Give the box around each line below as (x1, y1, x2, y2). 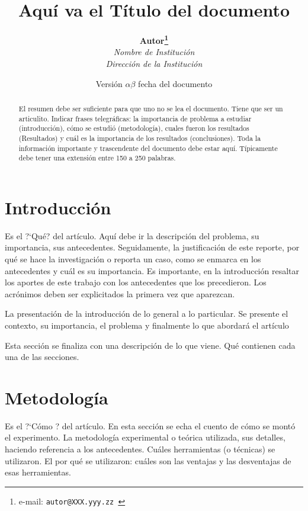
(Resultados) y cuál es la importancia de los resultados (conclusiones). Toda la (18, 133, 261, 143)
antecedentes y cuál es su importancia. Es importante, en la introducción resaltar (5, 264, 299, 277)
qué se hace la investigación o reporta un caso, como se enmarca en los (5, 253, 261, 265)
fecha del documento (138, 77, 213, 89)
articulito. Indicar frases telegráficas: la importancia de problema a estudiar (18, 113, 252, 123)
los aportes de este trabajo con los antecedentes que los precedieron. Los (5, 276, 267, 288)
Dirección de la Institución (105, 57, 203, 69)
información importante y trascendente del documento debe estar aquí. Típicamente (18, 143, 278, 153)
